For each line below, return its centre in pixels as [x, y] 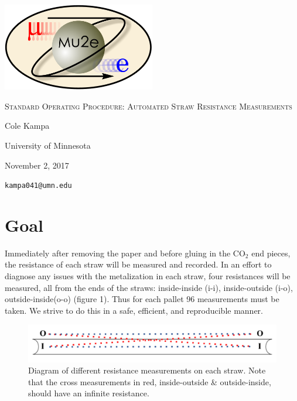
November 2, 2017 [37, 165]
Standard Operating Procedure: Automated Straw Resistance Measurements [148, 106]
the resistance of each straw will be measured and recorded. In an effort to [138, 264]
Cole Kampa [27, 126]
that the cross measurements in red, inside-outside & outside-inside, [150, 381]
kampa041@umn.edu [38, 186]
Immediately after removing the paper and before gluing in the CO [125, 253]
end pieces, [271, 253]
